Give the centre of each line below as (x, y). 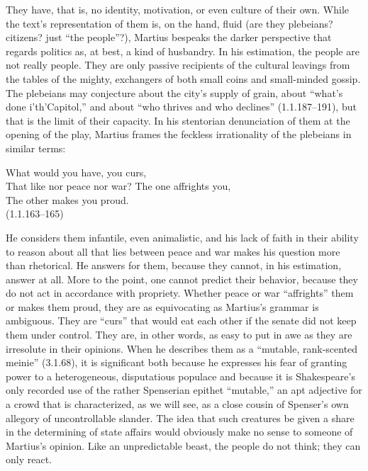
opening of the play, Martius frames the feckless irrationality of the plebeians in (179, 134)
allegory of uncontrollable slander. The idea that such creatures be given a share (180, 418)
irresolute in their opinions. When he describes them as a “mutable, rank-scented (182, 348)
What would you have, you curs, (76, 172)
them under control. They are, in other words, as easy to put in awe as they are (179, 335)
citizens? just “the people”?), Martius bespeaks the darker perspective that (169, 37)
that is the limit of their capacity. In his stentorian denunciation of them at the (178, 120)
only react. (29, 459)
